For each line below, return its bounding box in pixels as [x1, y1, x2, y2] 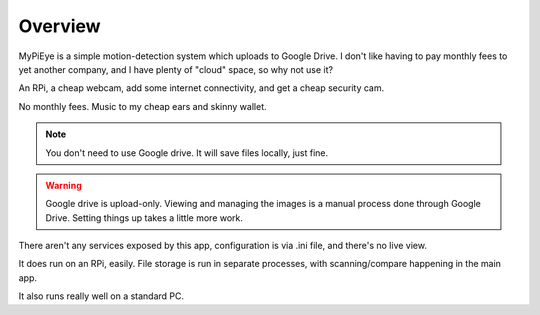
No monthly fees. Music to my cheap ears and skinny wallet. [18, 100, 267, 112]
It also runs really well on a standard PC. [18, 290, 185, 302]
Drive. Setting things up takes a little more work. [45, 211, 244, 224]
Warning [45, 179, 82, 191]
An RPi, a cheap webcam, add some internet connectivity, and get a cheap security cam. [18, 82, 385, 94]
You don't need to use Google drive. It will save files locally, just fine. [45, 146, 329, 159]
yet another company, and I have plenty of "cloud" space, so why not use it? [18, 63, 334, 75]
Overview [18, 15, 101, 37]
